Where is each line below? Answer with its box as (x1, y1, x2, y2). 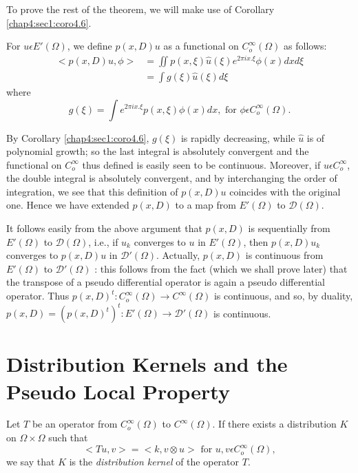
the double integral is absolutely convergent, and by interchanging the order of (6, 171, 337, 185)
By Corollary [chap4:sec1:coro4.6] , (6, 130, 149, 145)
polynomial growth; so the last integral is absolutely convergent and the (6, 144, 309, 158)
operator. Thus (6, 288, 70, 303)
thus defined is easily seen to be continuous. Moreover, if (82, 157, 321, 171)
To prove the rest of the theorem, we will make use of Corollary (6, 2, 275, 16)
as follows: (284, 39, 327, 53)
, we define (67, 39, 112, 53)
